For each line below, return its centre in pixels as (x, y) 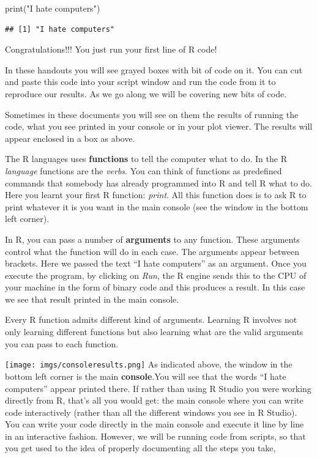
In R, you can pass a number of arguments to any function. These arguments (152, 239)
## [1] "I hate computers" (60, 29)
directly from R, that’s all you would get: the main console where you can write (154, 400)
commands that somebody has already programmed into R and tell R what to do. (159, 183)
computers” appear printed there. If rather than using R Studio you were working (158, 388)
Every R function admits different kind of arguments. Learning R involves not (151, 319)
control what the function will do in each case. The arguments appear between (152, 251)
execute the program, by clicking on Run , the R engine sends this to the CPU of (156, 275)
